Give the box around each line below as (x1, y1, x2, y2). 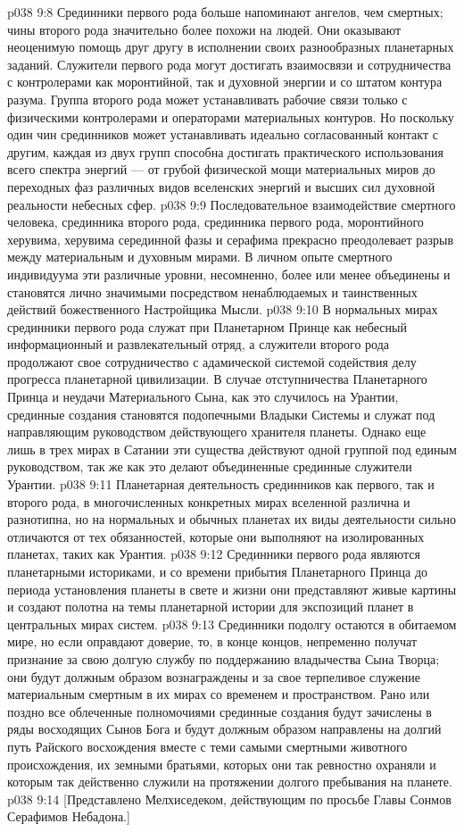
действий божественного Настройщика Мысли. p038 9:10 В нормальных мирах (7, 300, 438, 319)
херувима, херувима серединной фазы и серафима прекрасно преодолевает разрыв (7, 229, 454, 248)
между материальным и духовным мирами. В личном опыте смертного (7, 247, 393, 266)
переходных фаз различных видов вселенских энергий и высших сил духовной (7, 177, 435, 196)
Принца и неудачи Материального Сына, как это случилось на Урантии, (7, 387, 399, 406)
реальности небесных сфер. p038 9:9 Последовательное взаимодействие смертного (7, 195, 456, 213)
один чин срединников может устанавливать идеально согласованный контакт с (7, 125, 438, 144)
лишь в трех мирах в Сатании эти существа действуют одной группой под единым (7, 439, 457, 458)
